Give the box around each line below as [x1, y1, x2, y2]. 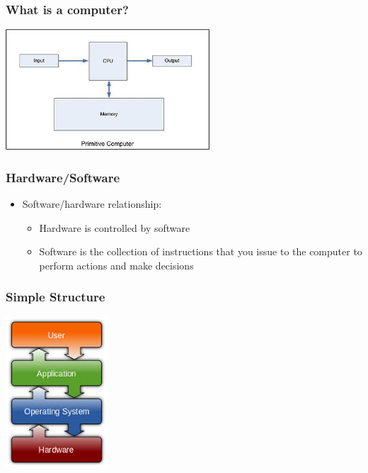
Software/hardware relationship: [22, 196, 162, 211]
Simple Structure [6, 288, 105, 306]
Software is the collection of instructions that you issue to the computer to [39, 244, 362, 259]
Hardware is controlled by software [39, 220, 190, 235]
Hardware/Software [6, 168, 120, 186]
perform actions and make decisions [39, 257, 194, 272]
